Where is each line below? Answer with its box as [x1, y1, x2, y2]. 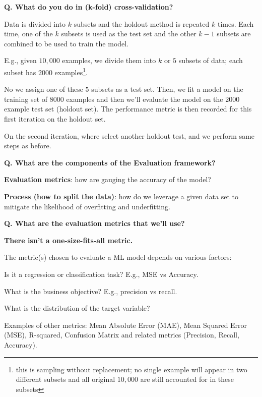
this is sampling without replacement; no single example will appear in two [16, 364, 247, 374]
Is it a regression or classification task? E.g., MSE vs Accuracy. [4, 268, 199, 279]
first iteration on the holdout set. [4, 114, 106, 124]
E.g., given [4, 55, 37, 66]
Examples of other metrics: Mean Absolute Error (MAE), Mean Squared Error [4, 319, 247, 330]
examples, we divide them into [62, 55, 156, 66]
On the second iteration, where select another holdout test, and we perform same [4, 130, 255, 141]
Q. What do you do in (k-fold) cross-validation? [4, 2, 173, 12]
